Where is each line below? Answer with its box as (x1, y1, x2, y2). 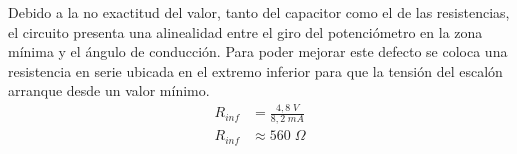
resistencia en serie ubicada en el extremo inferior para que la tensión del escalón (8, 60, 503, 81)
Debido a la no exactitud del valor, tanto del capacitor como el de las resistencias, (8, 2, 510, 22)
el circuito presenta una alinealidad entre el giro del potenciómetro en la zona (8, 21, 483, 42)
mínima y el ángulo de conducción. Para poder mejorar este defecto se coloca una (8, 41, 508, 62)
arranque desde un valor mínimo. (8, 80, 210, 101)
